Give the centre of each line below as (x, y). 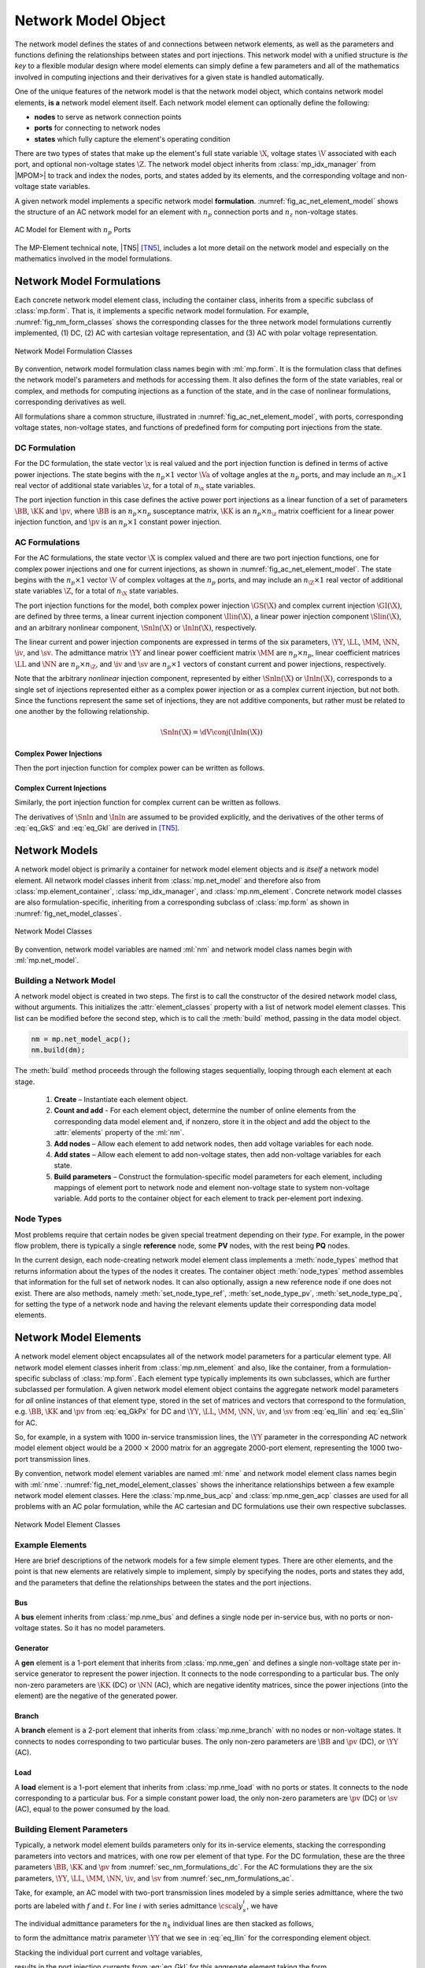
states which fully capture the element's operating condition (133, 139)
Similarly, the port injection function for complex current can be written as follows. (148, 802)
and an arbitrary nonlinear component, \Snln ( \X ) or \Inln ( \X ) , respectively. (136, 627)
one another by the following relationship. (82, 712)
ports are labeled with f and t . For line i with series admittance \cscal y (129, 1906)
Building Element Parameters (71, 1829)
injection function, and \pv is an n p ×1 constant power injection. (118, 523)
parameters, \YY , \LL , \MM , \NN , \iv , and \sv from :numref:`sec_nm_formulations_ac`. (154, 1878)
